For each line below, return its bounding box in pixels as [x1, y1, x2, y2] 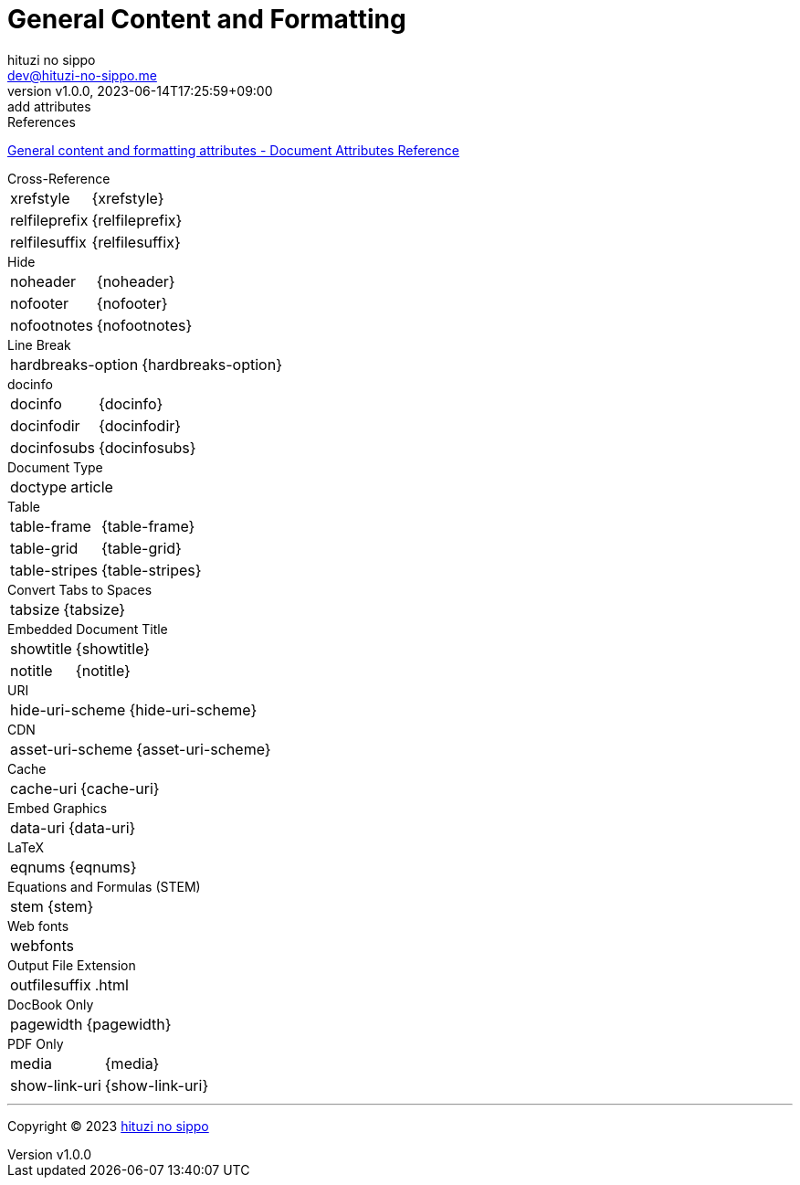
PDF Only [7, 1035, 64, 1052]
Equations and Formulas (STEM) [7, 878, 201, 894]
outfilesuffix [10, 975, 91, 994]
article [70, 477, 113, 496]
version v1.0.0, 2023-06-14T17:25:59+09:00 [7, 82, 273, 99]
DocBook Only [7, 996, 94, 1012]
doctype [10, 477, 68, 496]
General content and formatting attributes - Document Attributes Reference [7, 142, 459, 158]
